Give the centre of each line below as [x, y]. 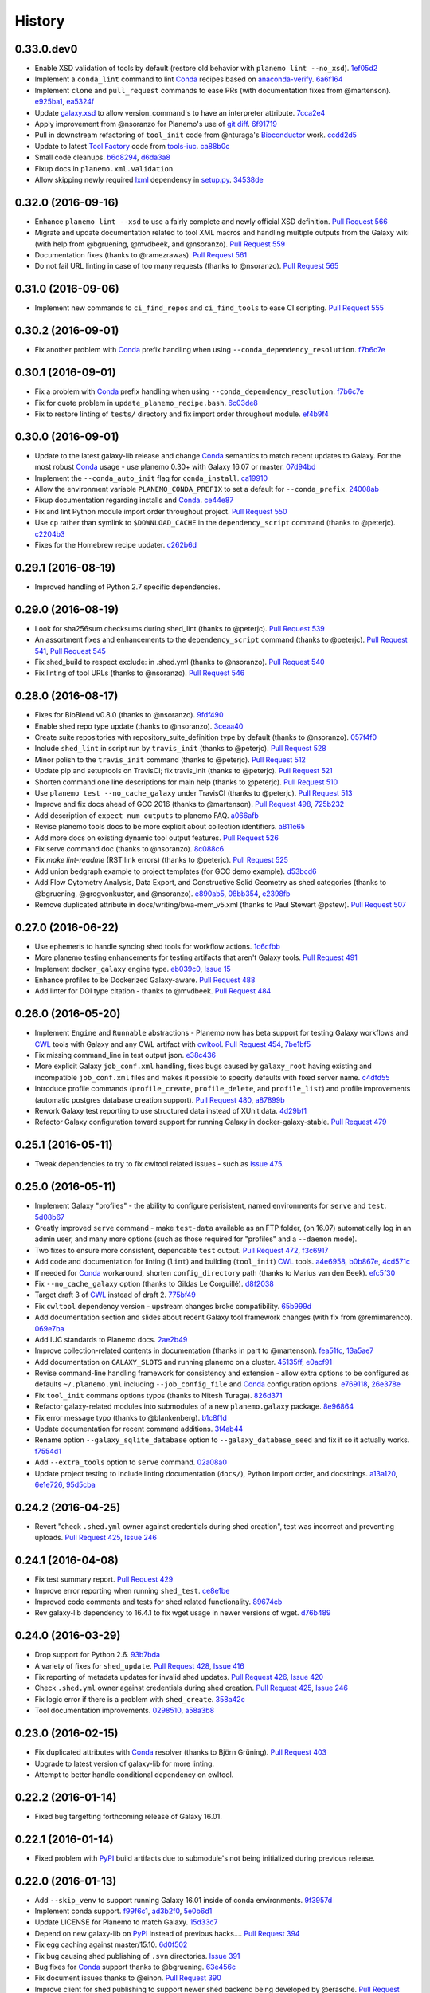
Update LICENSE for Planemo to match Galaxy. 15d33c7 [126, 1922]
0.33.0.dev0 [46, 49]
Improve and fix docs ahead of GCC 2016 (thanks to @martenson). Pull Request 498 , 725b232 [190, 804]
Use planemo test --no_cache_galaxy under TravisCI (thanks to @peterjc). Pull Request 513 [193, 792]
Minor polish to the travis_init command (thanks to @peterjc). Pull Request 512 [170, 759]
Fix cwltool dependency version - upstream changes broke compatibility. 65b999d [173, 1306]
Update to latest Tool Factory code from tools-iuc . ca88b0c [132, 146]
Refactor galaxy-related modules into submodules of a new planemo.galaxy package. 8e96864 [194, 1406]
